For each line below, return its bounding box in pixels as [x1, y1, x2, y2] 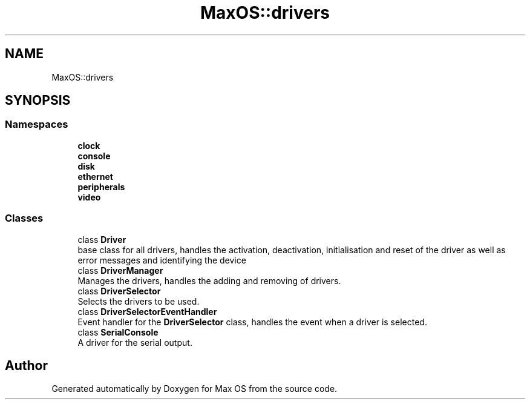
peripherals [77, 181, 125, 192]
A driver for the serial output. [77, 337, 192, 348]
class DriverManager [77, 265, 163, 276]
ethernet [77, 171, 113, 182]
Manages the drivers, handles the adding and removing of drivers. [77, 275, 341, 286]
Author [5, 357, 48, 373]
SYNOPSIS [5, 93, 71, 108]
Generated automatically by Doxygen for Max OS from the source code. [51, 383, 338, 394]
